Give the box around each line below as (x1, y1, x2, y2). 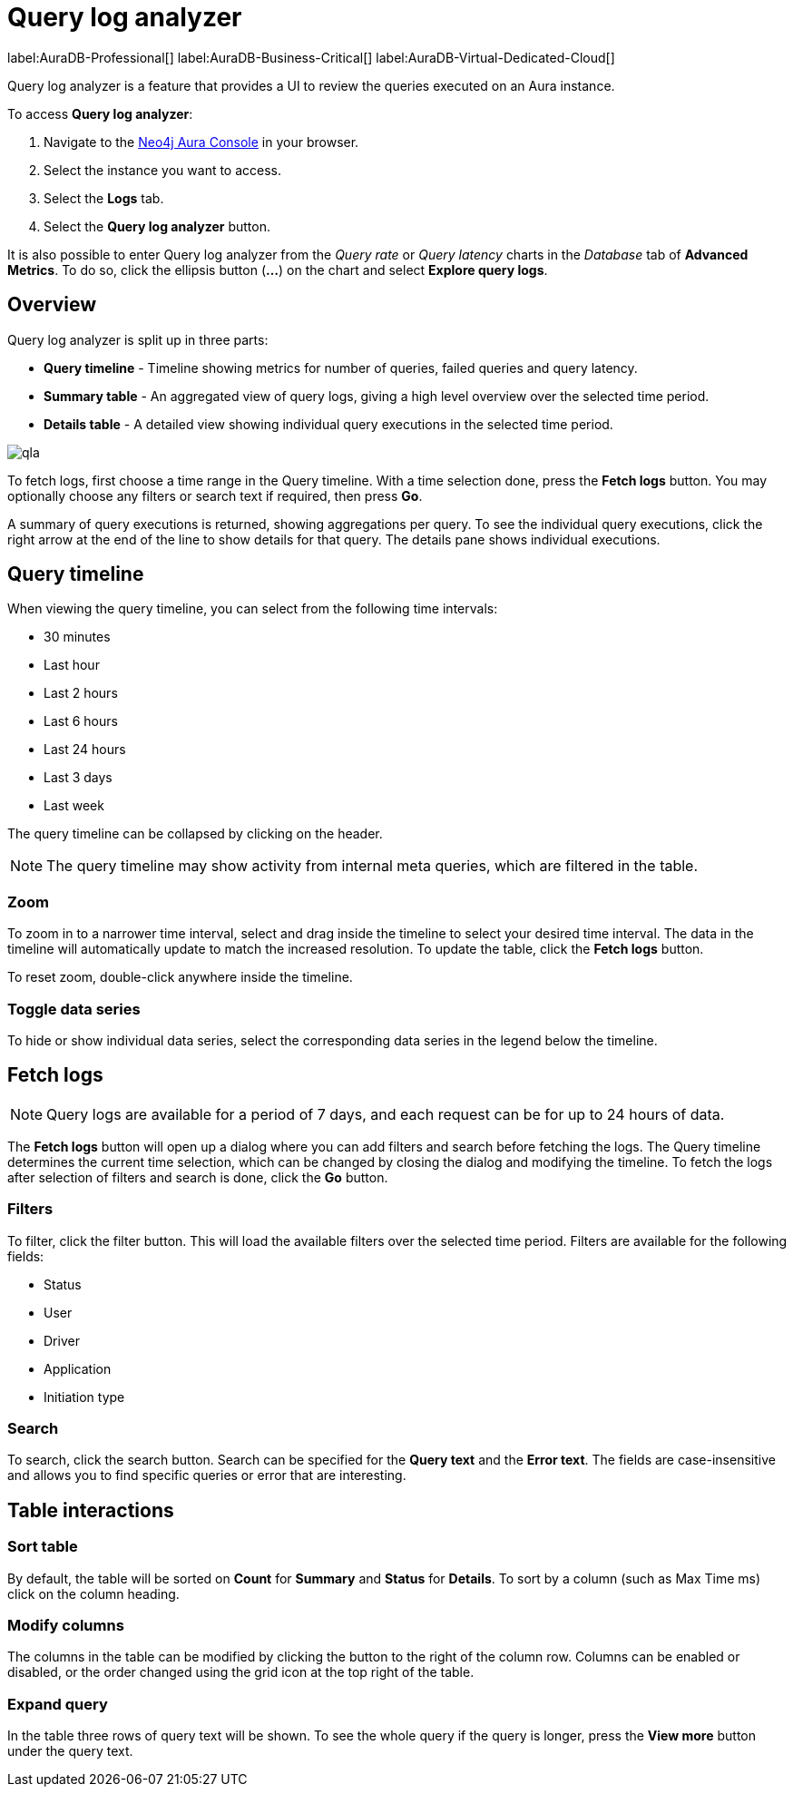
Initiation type (44, 1388, 125, 1405)
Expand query (7, 1694, 108, 1713)
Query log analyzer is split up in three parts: (7, 331, 269, 348)
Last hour (44, 657, 100, 673)
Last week (44, 798, 104, 814)
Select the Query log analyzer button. (44, 218, 270, 234)
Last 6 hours (44, 713, 118, 730)
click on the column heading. (7, 1585, 180, 1602)
